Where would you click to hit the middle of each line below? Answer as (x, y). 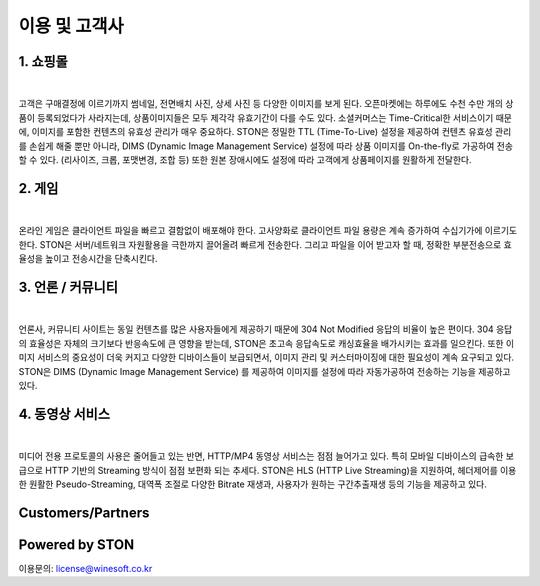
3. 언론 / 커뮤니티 (68, 286)
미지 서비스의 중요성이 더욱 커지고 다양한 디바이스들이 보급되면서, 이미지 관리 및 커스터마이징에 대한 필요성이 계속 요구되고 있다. (266, 357)
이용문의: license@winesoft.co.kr (85, 568)
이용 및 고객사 (71, 26)
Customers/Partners (84, 512)
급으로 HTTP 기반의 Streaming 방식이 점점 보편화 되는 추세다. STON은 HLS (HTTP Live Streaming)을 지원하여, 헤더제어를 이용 (267, 470)
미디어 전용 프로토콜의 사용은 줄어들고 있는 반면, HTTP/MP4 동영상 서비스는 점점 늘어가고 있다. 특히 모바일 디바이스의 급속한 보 (266, 456)
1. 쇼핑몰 (43, 61)
